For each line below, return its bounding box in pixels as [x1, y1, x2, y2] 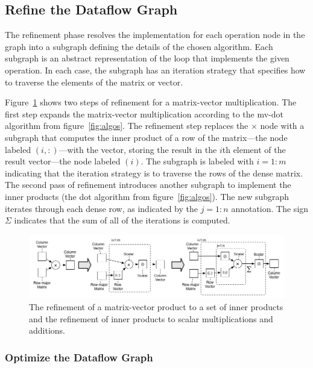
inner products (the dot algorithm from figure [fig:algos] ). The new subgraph [5, 190, 289, 202]
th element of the [222, 143, 286, 155]
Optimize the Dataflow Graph [5, 349, 153, 364]
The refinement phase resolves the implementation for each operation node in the [5, 28, 305, 41]
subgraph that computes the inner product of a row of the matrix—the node [5, 131, 288, 143]
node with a [260, 119, 305, 132]
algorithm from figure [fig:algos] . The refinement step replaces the [5, 119, 248, 132]
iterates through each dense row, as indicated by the [5, 202, 198, 214]
